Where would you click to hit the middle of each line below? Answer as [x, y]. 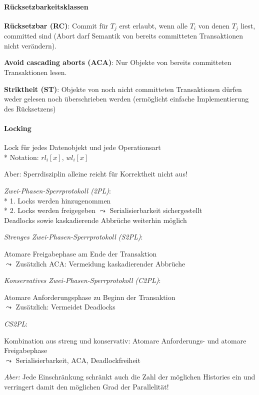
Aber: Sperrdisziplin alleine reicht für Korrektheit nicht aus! [96, 174]
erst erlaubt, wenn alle [153, 25]
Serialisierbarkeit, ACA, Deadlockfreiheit [78, 360]
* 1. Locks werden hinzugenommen [57, 200]
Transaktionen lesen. [35, 72]
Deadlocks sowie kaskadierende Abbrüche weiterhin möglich [95, 220]
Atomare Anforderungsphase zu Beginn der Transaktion [90, 297]
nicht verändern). [30, 45]
